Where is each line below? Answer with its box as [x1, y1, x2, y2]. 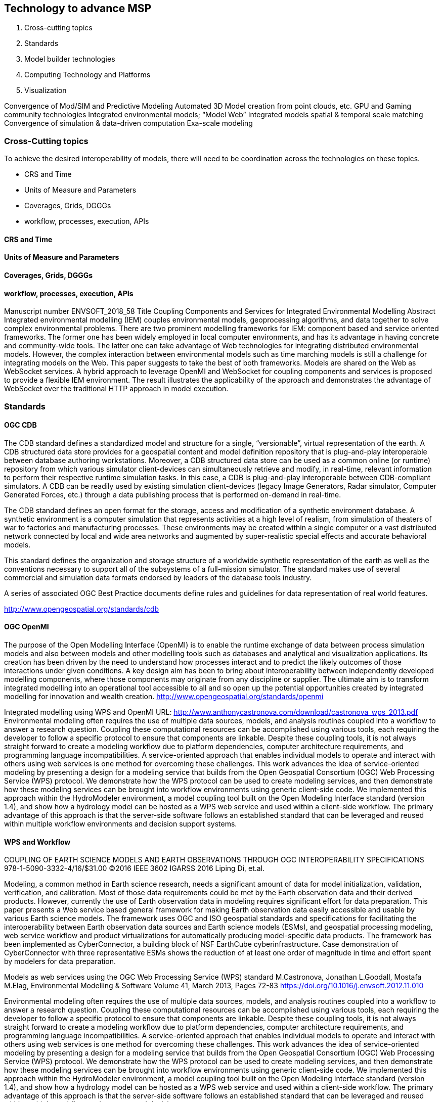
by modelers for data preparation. [4, 957, 116, 966]
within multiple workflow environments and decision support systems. [4, 819, 237, 829]
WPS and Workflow [4, 837, 71, 846]
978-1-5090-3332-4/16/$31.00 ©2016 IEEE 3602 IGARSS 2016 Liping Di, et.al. [4, 864, 265, 873]
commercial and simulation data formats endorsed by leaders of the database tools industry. [4, 573, 312, 582]
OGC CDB [4, 421, 37, 430]
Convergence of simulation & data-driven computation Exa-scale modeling [4, 119, 253, 128]
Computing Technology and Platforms [24, 70, 151, 79]
